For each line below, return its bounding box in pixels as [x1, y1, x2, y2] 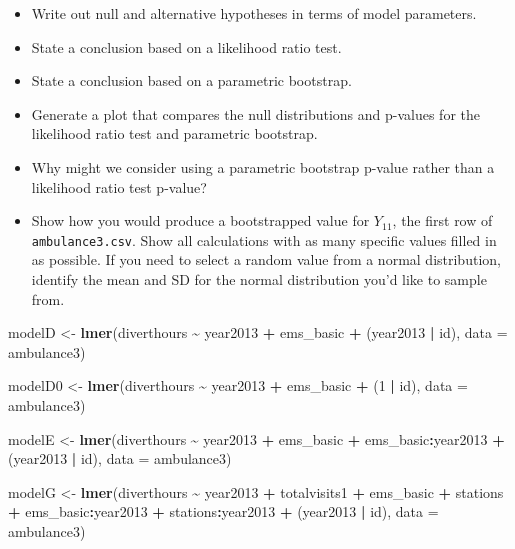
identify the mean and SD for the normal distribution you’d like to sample [31, 269, 487, 289]
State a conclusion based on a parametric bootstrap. [31, 70, 352, 91]
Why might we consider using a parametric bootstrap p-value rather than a [31, 156, 495, 177]
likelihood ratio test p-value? [31, 176, 207, 197]
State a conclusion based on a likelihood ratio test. [31, 36, 342, 57]
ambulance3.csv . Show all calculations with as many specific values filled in [31, 229, 497, 250]
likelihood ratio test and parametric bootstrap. [31, 123, 318, 144]
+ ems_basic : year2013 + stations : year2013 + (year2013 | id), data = [8, 501, 439, 522]
